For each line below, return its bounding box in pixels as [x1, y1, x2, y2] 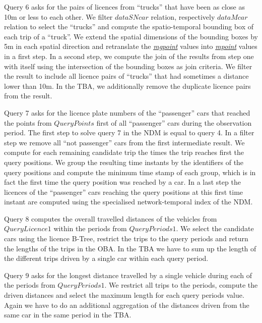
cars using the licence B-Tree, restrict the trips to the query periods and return [4, 233, 248, 244]
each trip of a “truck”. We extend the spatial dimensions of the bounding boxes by [4, 31, 258, 41]
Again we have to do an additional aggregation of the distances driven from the [4, 299, 249, 310]
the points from [4, 117, 52, 128]
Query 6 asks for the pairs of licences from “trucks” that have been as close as [4, 2, 245, 12]
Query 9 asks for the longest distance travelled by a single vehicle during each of [4, 270, 252, 280]
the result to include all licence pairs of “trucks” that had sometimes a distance [4, 71, 249, 81]
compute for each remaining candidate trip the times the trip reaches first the [4, 147, 244, 157]
